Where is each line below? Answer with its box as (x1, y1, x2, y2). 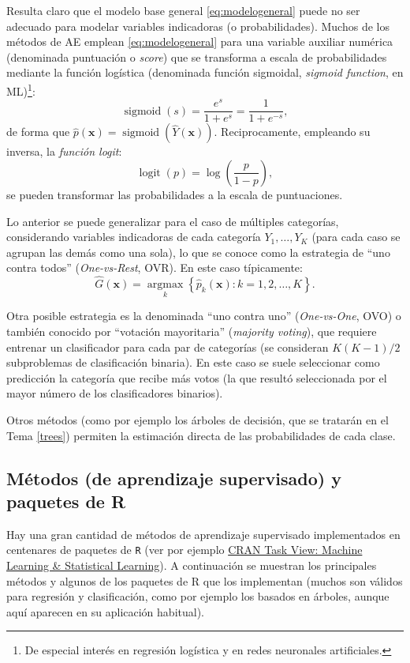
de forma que (6, 123, 70, 140)
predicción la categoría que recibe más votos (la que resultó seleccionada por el (6, 369, 387, 386)
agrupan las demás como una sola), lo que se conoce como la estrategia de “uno (6, 243, 390, 260)
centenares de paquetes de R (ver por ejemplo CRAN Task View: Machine (6, 541, 363, 558)
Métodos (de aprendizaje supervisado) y (6, 465, 341, 490)
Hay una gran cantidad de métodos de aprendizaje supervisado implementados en (6, 526, 401, 542)
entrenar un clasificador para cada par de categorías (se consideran (6, 338, 329, 355)
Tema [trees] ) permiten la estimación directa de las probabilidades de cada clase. (6, 427, 396, 443)
